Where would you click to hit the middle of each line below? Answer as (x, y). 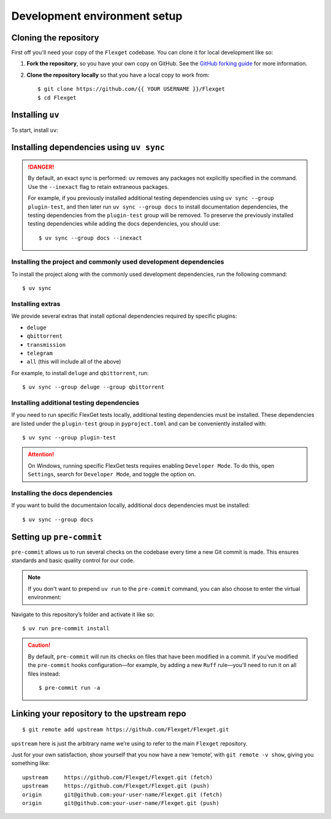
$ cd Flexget (57, 97)
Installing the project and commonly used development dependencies (118, 262)
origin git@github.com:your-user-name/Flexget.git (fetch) (123, 794)
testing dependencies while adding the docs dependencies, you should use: (124, 224)
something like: (31, 763)
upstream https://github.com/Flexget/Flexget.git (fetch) (118, 777)
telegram (40, 353)
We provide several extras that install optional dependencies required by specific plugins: (124, 316)
